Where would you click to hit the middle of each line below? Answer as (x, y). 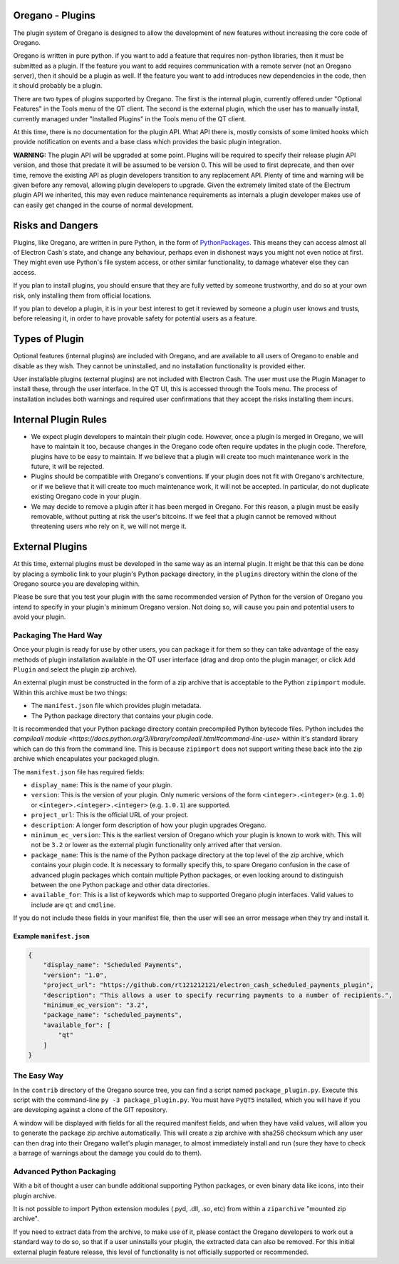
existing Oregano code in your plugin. (86, 497)
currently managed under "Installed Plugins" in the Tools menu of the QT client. (130, 118)
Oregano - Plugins (55, 15)
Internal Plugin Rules (60, 419)
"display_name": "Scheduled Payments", (113, 965)
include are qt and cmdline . (73, 905)
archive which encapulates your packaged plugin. (86, 759)
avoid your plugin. (40, 617)
